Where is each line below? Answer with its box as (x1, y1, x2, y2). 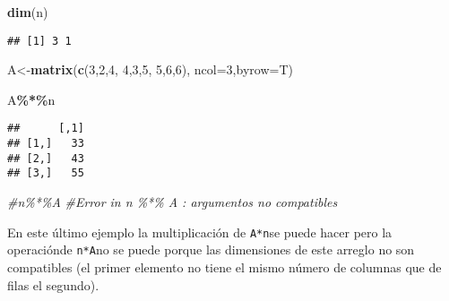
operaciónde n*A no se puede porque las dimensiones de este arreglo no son (7, 240, 415, 259)
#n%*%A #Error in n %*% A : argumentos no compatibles (7, 193, 338, 211)
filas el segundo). (7, 275, 99, 294)
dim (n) (7, 3, 48, 21)
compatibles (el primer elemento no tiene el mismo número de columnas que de (7, 257, 442, 276)
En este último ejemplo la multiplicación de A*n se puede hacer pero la (7, 222, 393, 241)
